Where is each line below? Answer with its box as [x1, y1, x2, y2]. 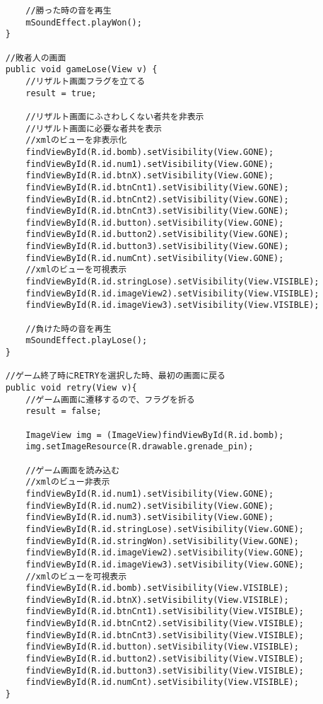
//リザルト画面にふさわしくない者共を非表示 [25, 111, 204, 122]
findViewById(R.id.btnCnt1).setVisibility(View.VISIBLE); [25, 606, 305, 617]
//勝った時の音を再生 [25, 6, 112, 16]
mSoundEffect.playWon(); [25, 17, 142, 28]
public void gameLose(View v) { [5, 64, 158, 75]
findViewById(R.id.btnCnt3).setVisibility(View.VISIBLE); [25, 630, 305, 640]
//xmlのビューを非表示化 [25, 135, 127, 146]
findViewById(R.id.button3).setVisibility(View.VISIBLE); [25, 665, 305, 676]
